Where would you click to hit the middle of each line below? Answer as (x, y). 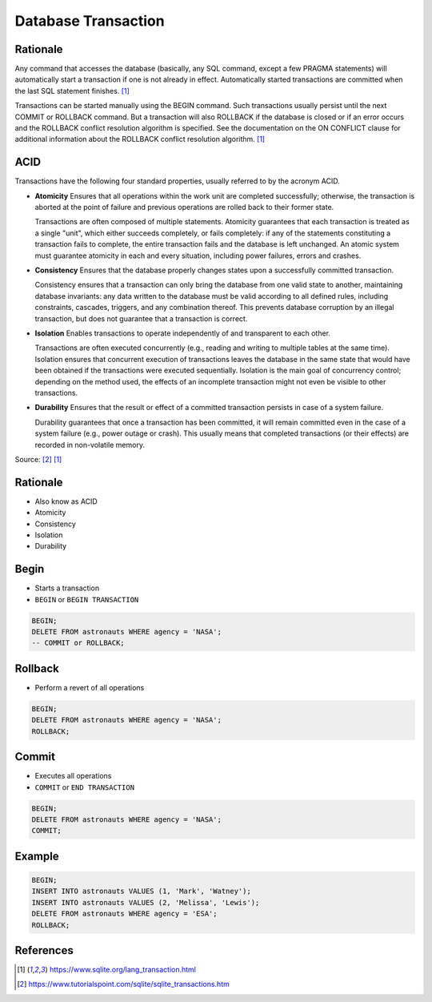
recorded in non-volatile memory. (90, 445)
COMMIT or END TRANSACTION (85, 787)
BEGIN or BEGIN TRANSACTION (87, 599)
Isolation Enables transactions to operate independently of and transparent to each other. (183, 333)
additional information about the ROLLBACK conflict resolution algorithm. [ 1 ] (140, 139)
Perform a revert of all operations (90, 687)
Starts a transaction (67, 588)
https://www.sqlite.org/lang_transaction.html (122, 970)
